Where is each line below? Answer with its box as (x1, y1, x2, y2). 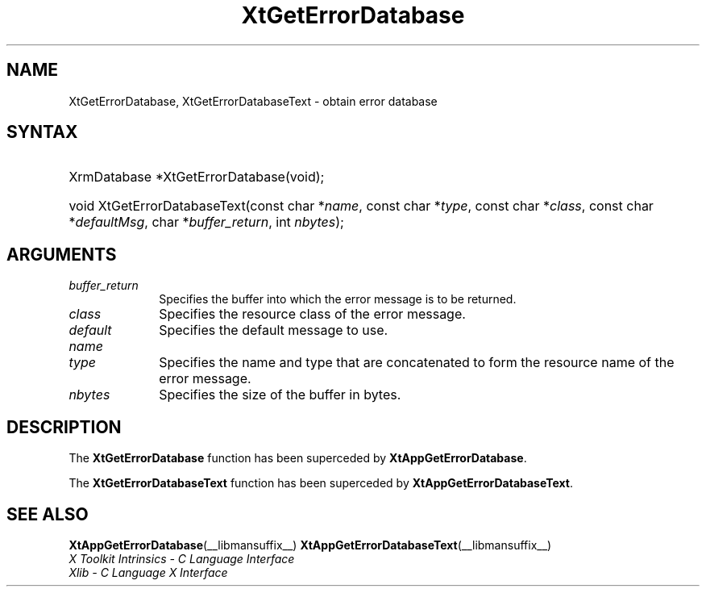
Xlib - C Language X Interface (69, 565, 228, 579)
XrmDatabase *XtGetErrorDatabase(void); (69, 169, 325, 186)
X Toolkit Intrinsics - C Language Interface (69, 551, 295, 566)
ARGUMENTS (6, 244, 117, 265)
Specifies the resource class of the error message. (159, 306, 466, 323)
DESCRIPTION (6, 416, 122, 437)
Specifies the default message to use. (159, 322, 388, 339)
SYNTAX (6, 122, 78, 143)
